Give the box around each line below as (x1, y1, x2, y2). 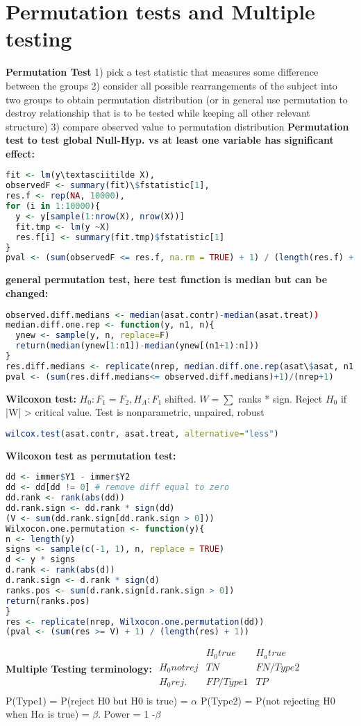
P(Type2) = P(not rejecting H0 (200, 693, 335, 707)
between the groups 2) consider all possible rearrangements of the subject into (6, 78, 337, 92)
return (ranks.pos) (6, 596, 90, 606)
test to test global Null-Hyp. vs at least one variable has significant (6, 133, 334, 147)
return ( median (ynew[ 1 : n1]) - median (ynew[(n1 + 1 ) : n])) (15, 341, 260, 351)
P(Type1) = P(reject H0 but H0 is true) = (6, 693, 188, 707)
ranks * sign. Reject (238, 391, 323, 405)
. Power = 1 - (98, 707, 156, 721)
